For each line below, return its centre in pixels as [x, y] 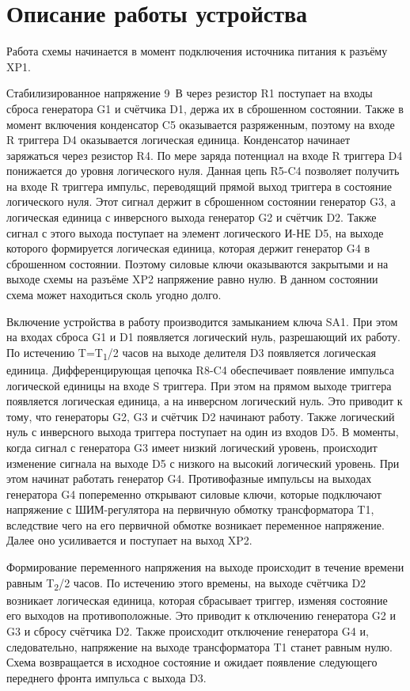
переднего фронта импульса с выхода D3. [106, 677]
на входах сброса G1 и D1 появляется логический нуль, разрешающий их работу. [203, 337]
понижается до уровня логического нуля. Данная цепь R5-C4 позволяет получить [203, 171]
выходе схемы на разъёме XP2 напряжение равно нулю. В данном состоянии [192, 279]
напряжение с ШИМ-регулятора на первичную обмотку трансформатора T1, [190, 509]
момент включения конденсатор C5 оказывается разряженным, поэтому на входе [201, 124]
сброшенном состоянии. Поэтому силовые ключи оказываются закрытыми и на [197, 263]
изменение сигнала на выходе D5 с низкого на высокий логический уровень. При [203, 463]
